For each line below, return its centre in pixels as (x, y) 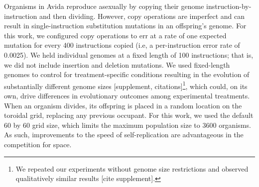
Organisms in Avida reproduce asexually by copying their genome (104, 6)
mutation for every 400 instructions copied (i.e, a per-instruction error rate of (122, 45)
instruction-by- (229, 6)
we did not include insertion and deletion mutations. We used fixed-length (117, 64)
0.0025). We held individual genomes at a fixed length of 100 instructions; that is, (129, 54)
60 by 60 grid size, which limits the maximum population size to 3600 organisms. (128, 125)
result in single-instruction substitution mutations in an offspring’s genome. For (125, 26)
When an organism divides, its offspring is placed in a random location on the (123, 105)
